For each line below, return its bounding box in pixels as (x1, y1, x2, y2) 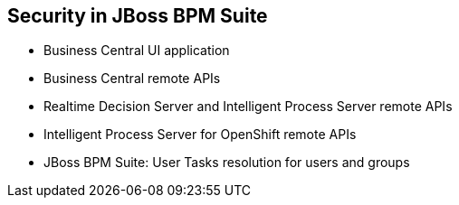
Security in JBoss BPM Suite (7, 5, 268, 27)
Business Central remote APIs (43, 70, 221, 87)
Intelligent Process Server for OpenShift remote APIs (43, 126, 357, 143)
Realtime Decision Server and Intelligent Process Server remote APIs (43, 98, 453, 115)
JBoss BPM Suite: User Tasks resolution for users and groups (43, 154, 410, 171)
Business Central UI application (43, 42, 230, 59)
